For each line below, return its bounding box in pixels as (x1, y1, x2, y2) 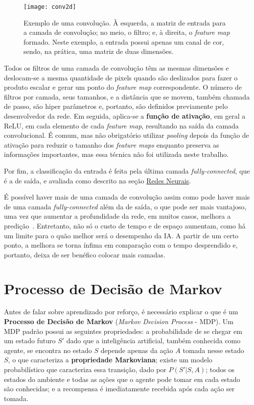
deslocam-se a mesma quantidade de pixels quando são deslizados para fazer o (4, 72, 238, 82)
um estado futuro (4, 335, 56, 346)
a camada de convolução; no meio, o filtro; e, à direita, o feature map (23, 27, 230, 37)
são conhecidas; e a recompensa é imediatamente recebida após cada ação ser (4, 383, 235, 394)
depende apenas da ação (100, 345, 173, 355)
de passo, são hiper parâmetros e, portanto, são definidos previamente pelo (4, 101, 228, 111)
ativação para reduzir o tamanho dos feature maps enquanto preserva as (4, 139, 219, 150)
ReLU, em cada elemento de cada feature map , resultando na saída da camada (4, 120, 239, 130)
